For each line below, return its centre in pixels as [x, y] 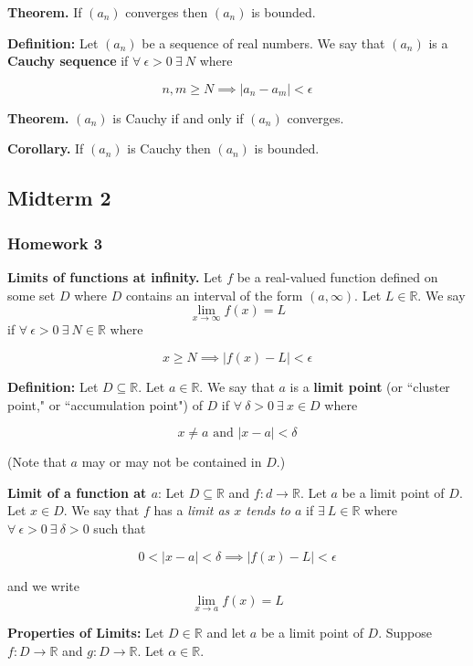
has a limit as [192, 510]
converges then [167, 12]
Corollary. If [46, 148]
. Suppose [405, 633]
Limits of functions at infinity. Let [115, 276]
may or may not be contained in [172, 462]
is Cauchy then [169, 148]
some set [32, 295]
